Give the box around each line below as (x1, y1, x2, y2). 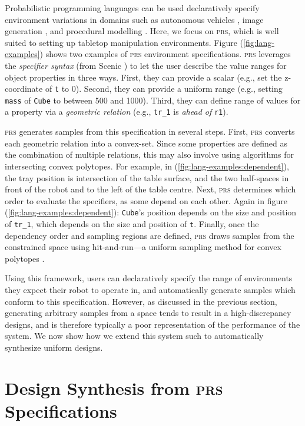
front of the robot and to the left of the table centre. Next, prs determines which (5, 183, 296, 195)
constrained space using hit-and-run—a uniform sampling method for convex (5, 241, 281, 253)
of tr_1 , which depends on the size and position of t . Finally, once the (5, 217, 259, 229)
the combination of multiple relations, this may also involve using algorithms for (5, 148, 294, 161)
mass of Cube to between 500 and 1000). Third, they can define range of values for (5, 94, 301, 106)
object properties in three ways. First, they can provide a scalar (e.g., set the (5, 71, 282, 83)
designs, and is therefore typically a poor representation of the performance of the (5, 318, 300, 330)
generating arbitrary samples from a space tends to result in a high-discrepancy (5, 307, 291, 319)
